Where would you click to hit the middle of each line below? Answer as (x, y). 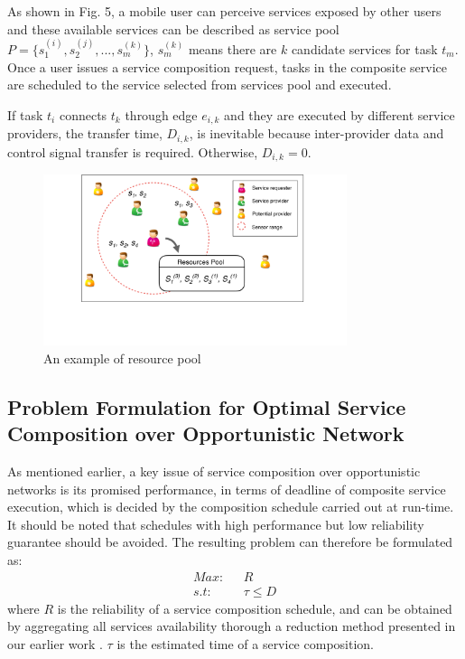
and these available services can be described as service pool (173, 28)
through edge (161, 114)
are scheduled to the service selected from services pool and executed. (200, 85)
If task (25, 114)
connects (83, 114)
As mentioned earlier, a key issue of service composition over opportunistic (214, 471)
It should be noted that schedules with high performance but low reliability (216, 524)
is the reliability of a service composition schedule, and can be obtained (255, 608)
